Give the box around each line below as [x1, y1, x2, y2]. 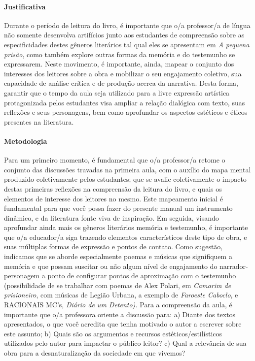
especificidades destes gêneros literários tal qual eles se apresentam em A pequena [4, 39, 250, 49]
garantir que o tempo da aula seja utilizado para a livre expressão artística [4, 87, 230, 98]
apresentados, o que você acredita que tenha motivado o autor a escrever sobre [4, 319, 242, 329]
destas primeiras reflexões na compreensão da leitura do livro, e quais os [4, 183, 222, 194]
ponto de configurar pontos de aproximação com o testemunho [47, 270, 236, 281]
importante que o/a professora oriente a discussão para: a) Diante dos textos [4, 309, 236, 319]
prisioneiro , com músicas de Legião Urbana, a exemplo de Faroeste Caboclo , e [4, 290, 238, 300]
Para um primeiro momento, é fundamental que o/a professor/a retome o [4, 155, 225, 165]
